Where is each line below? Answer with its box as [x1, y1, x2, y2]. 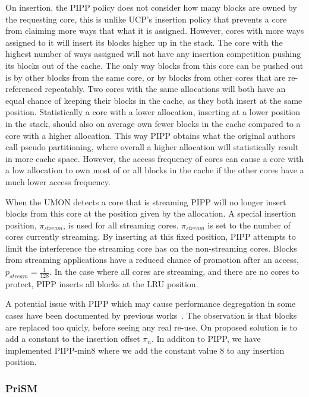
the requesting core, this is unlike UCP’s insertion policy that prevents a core [5, 12, 287, 25]
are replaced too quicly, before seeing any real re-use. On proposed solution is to [5, 320, 298, 333]
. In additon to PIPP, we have [151, 332, 261, 345]
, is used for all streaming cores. [62, 218, 179, 231]
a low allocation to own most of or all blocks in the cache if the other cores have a [5, 164, 304, 176]
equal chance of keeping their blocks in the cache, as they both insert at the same [5, 94, 302, 106]
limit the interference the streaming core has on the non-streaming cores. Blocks [5, 242, 297, 254]
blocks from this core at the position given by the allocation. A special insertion [5, 207, 296, 220]
